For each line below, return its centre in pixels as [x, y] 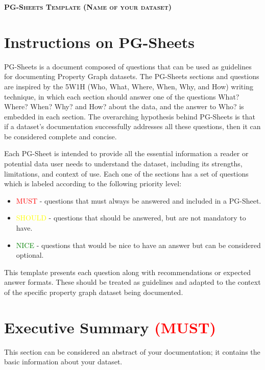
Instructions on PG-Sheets [99, 42]
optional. [30, 255]
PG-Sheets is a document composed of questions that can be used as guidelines [128, 66]
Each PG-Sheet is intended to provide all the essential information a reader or [126, 153]
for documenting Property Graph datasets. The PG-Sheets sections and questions [132, 76]
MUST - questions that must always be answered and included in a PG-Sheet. [139, 200]
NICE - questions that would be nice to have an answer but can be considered [138, 245]
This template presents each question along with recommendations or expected [128, 272]
